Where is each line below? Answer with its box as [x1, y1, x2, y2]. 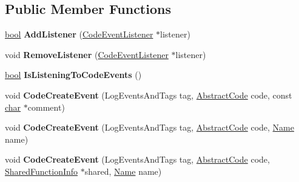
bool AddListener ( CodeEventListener [5, 28, 153, 41]
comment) [27, 100, 65, 113]
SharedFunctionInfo [5, 164, 78, 177]
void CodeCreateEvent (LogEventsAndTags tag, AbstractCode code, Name [5, 121, 294, 134]
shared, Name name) [84, 164, 162, 177]
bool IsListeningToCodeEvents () [5, 68, 142, 81]
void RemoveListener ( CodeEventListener [5, 48, 169, 60]
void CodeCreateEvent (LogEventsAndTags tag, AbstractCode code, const [5, 88, 292, 101]
